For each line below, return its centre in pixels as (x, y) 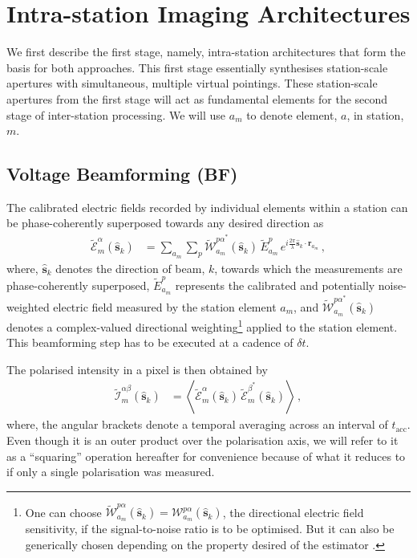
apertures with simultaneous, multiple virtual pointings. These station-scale (192, 83)
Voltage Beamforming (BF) (122, 174)
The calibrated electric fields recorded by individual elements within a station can (207, 207)
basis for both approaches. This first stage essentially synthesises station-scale (197, 67)
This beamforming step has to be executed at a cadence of (150, 342)
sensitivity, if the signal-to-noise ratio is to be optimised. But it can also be (210, 529)
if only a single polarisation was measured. (111, 472)
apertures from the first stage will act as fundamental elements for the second (197, 98)
